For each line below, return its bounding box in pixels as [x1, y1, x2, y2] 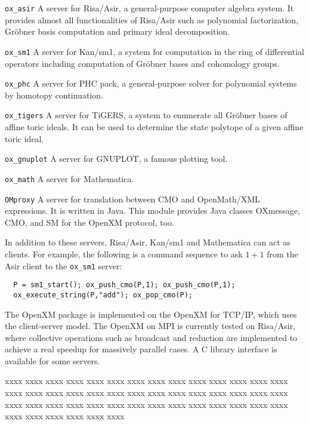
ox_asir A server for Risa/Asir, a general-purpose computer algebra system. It [5, 2, 294, 14]
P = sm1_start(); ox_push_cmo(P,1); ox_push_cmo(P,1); [13, 281, 236, 290]
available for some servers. [5, 354, 100, 367]
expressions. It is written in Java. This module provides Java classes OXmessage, [5, 204, 300, 217]
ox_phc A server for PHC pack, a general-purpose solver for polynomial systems [5, 77, 297, 90]
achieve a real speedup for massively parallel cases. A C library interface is [5, 343, 277, 355]
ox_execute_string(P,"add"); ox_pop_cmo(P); [13, 290, 193, 299]
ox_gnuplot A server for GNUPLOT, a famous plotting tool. [5, 152, 228, 165]
